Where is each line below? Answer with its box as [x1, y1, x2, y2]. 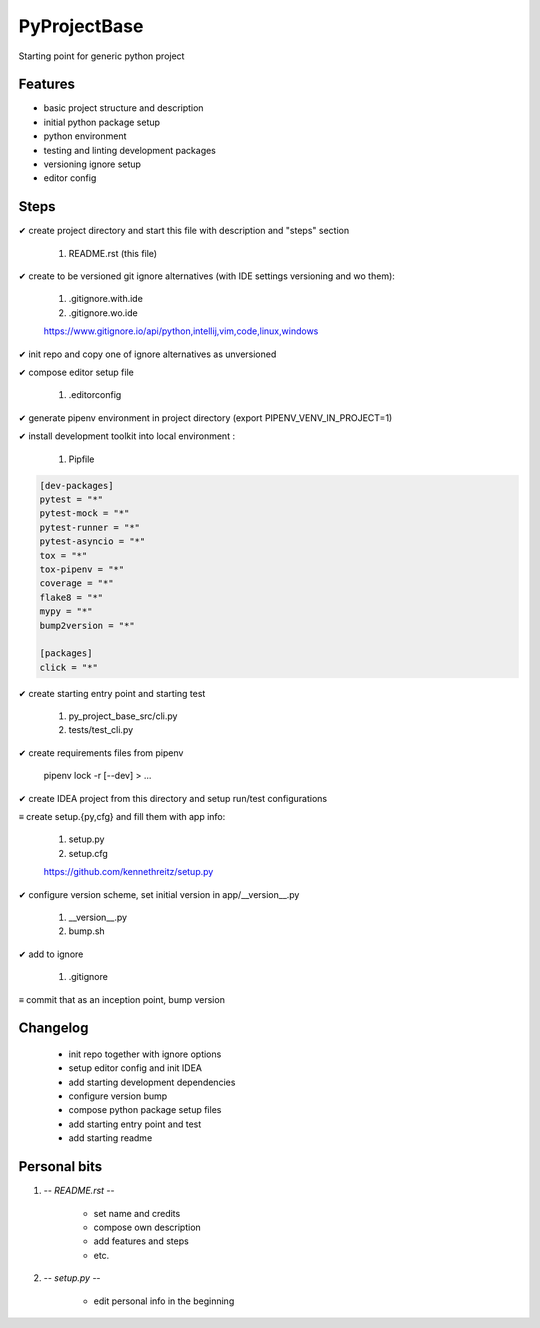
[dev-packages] [39, 480, 114, 491]
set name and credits [93, 1207, 181, 1219]
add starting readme [68, 1132, 153, 1144]
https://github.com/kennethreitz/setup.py [43, 866, 214, 878]
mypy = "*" [39, 606, 93, 617]
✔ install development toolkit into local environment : [18, 430, 235, 442]
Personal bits [18, 1158, 103, 1175]
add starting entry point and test [68, 1118, 202, 1130]
